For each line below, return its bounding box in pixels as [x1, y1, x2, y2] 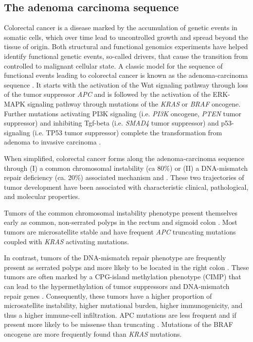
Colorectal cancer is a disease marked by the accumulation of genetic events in [4, 22, 237, 33]
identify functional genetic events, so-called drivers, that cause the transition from [4, 51, 248, 61]
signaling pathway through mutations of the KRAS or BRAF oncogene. [27, 98, 241, 108]
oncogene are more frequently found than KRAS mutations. [4, 329, 182, 339]
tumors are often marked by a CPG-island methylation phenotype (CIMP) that [4, 271, 241, 282]
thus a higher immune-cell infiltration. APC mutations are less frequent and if [4, 309, 236, 320]
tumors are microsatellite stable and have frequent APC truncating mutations [4, 227, 236, 237]
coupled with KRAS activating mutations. [4, 236, 129, 246]
